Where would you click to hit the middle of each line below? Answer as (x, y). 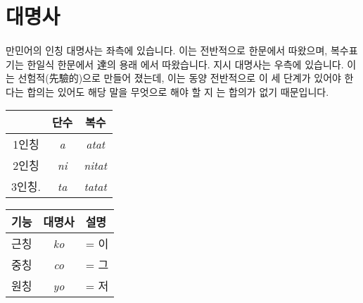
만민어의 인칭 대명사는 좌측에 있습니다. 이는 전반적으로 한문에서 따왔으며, (167, 50)
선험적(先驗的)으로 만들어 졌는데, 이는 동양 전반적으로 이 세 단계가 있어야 (179, 78)
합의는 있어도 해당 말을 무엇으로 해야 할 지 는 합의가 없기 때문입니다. (178, 91)
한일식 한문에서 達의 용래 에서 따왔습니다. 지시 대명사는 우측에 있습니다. (185, 64)
